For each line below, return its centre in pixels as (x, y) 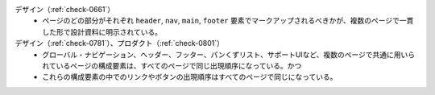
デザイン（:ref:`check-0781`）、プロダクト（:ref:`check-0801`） (120, 43)
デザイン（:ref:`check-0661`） (65, 9)
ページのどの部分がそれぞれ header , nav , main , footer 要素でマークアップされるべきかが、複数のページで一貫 (228, 21)
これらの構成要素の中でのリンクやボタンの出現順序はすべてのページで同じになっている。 (190, 77)
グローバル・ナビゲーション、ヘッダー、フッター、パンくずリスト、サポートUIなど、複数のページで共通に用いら (229, 54)
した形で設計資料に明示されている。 (102, 31)
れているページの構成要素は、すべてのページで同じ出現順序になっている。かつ (172, 65)
